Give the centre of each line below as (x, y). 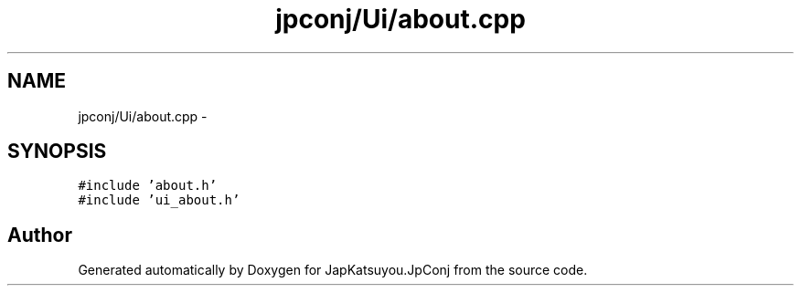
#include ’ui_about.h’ (159, 200)
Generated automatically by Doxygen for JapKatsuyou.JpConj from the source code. (333, 270)
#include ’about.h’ (148, 186)
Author (40, 235)
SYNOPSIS (57, 152)
